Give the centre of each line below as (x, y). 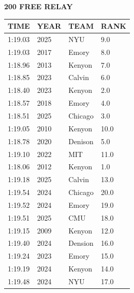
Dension (81, 243)
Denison (81, 141)
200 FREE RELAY (39, 6)
